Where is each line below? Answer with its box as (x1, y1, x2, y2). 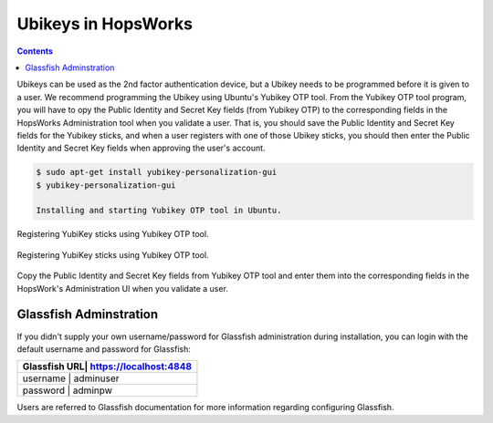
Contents (16, 46, 54, 57)
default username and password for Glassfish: (16, 343, 192, 355)
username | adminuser (22, 372, 120, 385)
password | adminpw (22, 384, 113, 397)
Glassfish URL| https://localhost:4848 (22, 360, 192, 373)
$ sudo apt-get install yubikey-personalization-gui (36, 167, 278, 178)
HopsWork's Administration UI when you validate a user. (16, 283, 228, 294)
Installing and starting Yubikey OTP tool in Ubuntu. (36, 205, 282, 216)
